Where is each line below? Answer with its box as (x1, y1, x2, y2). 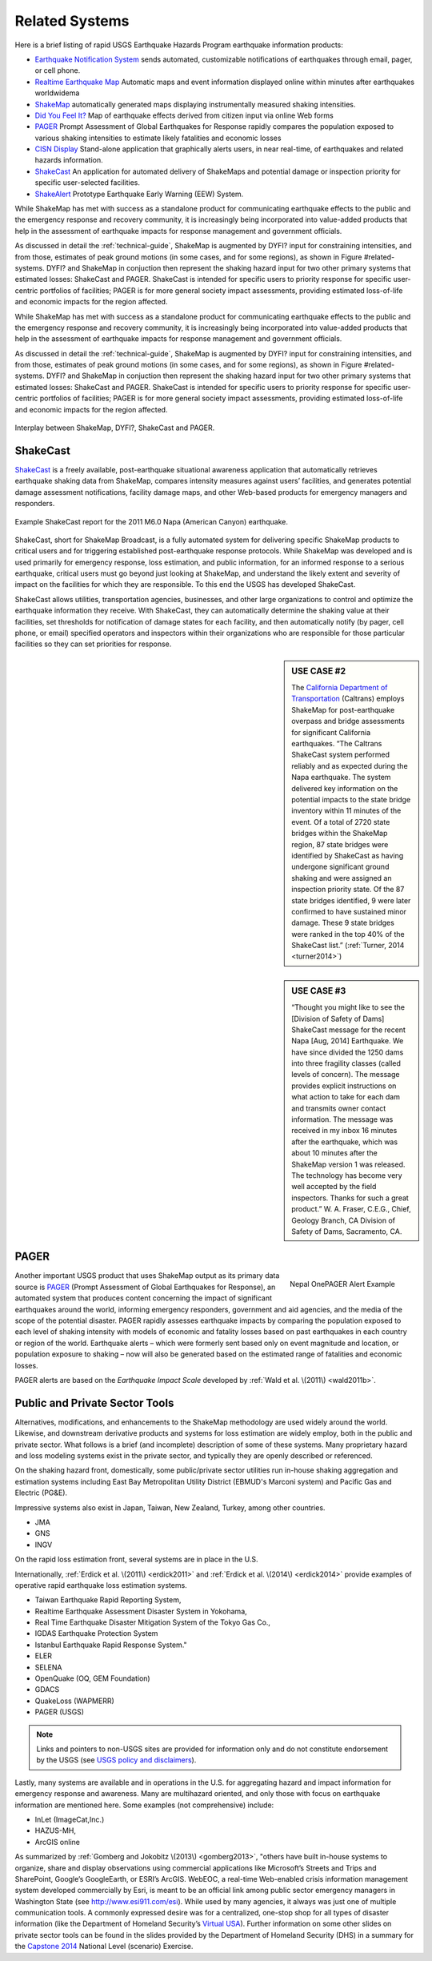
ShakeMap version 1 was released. (291, 1159, 406, 1169)
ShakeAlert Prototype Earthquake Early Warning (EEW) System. (34, 189, 244, 199)
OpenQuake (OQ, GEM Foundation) (34, 1674, 151, 1683)
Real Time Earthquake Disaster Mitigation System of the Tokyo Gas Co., (34, 1617, 271, 1627)
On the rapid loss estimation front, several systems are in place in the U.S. (14, 1554, 259, 1565)
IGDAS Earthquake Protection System (34, 1629, 158, 1638)
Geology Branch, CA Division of (291, 1216, 396, 1225)
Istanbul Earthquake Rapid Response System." (34, 1640, 187, 1650)
